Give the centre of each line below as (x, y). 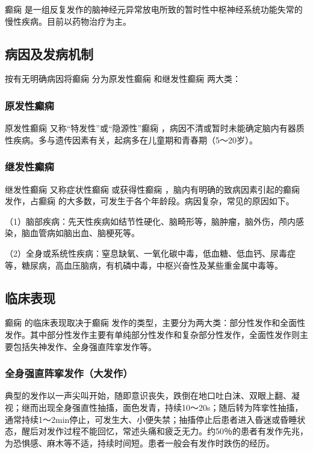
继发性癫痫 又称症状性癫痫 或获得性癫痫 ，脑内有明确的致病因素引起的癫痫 (152, 189)
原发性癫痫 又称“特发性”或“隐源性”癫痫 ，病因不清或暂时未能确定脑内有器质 (155, 128)
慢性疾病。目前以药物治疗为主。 (68, 21)
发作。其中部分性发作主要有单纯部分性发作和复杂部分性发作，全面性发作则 (152, 334)
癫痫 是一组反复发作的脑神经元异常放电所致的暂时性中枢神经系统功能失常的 (154, 9)
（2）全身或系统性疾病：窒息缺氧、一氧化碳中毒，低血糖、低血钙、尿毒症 (150, 253)
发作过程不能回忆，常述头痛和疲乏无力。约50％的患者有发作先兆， (177, 431)
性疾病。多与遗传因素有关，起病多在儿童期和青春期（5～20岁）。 (131, 139)
